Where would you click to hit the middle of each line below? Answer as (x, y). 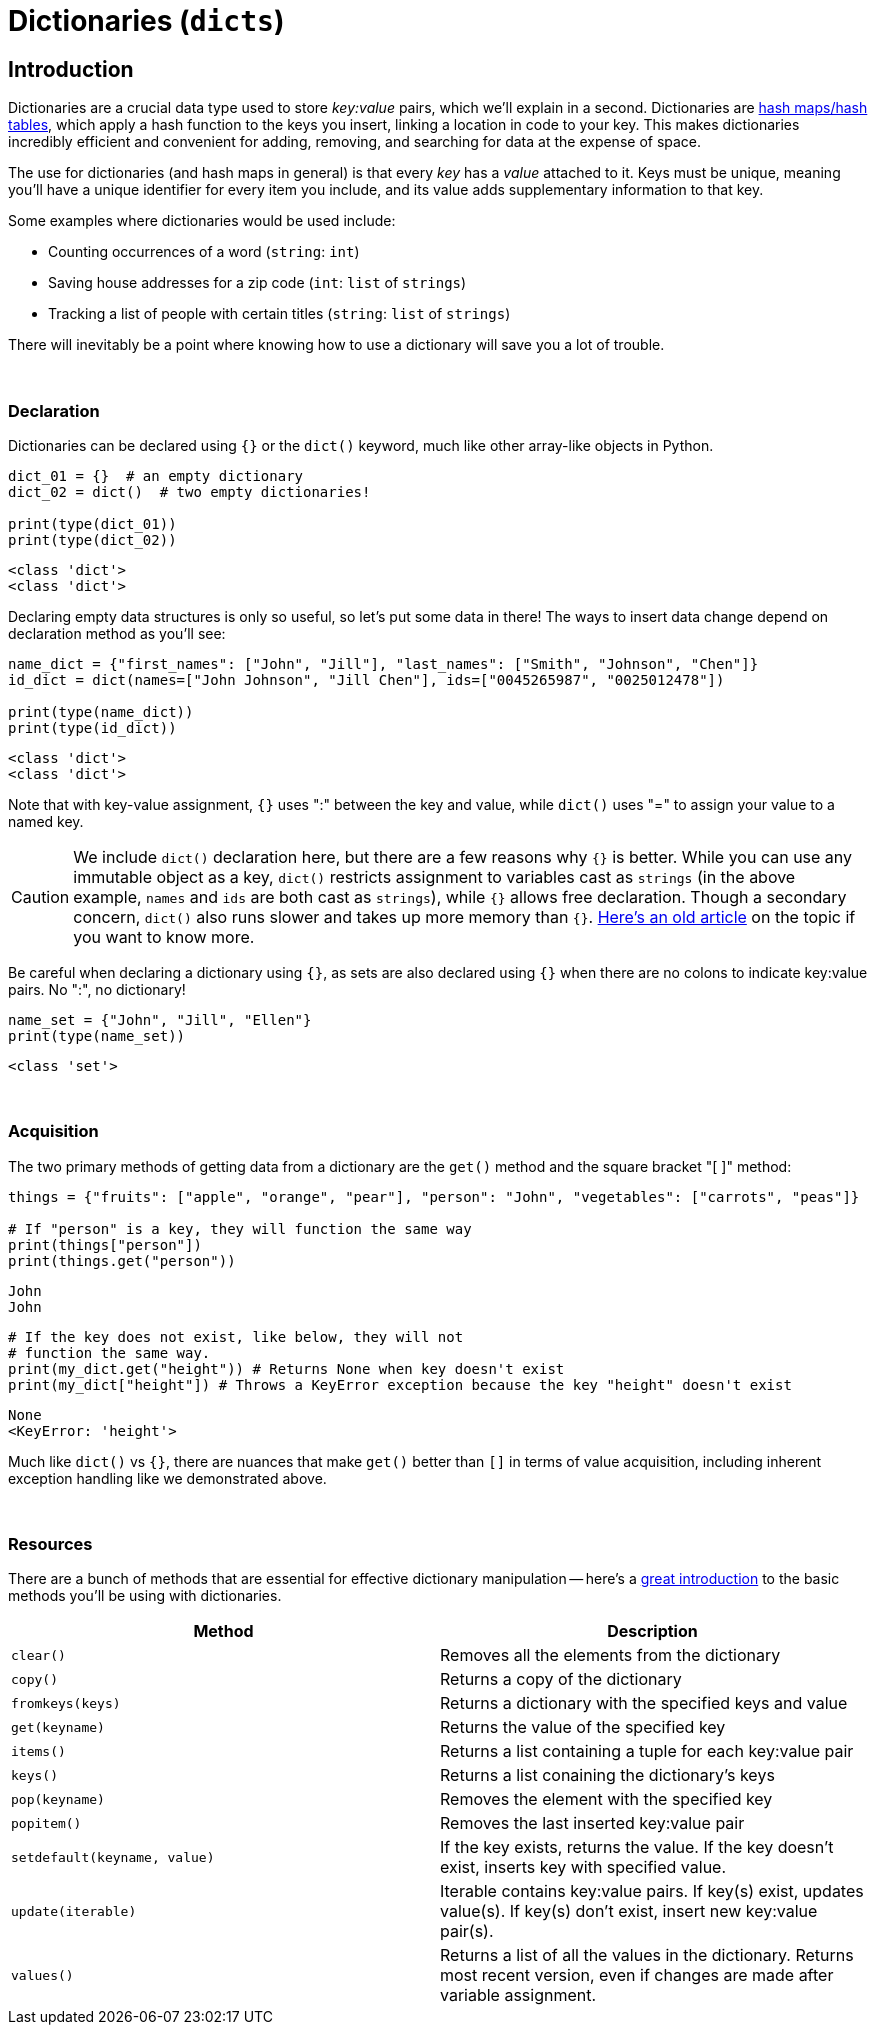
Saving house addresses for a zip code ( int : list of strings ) (257, 283)
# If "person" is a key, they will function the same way (240, 1228)
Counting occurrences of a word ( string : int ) (204, 252)
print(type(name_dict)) (101, 711)
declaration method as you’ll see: (117, 633)
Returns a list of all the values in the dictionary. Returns (647, 1955)
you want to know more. (164, 936)
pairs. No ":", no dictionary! (97, 989)
